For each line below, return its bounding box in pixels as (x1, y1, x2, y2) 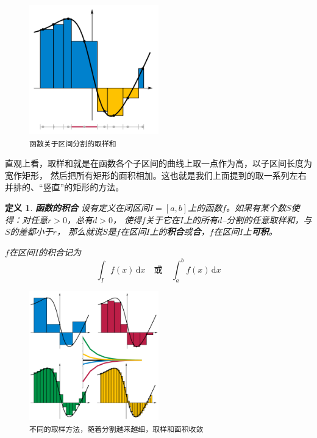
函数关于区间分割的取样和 (29, 139, 116, 148)
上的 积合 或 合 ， (149, 225, 210, 238)
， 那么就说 (56, 225, 102, 238)
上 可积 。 (243, 225, 277, 238)
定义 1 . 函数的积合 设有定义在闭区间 (5, 201, 149, 214)
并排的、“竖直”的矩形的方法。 (5, 181, 124, 193)
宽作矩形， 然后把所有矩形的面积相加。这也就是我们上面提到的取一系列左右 (5, 168, 307, 181)
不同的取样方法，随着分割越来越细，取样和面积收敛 (29, 425, 204, 434)
